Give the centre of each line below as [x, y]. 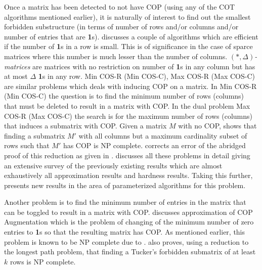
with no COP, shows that [217, 126]
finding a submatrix [35, 135]
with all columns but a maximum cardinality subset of [163, 135]
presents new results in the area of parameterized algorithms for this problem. [125, 185]
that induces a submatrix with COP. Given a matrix [85, 126]
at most [16, 76]
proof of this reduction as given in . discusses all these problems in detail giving [127, 155]
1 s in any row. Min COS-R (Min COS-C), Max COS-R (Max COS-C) [146, 76]
